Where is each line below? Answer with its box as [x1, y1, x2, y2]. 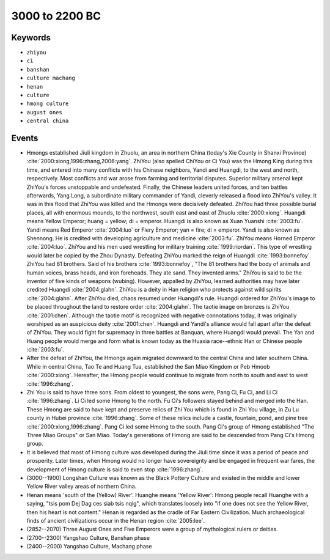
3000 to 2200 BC [11, 9, 101, 23]
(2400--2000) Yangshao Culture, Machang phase [26, 543, 152, 550]
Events [11, 133, 38, 143]
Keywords [11, 32, 51, 43]
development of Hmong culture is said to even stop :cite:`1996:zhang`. [26, 465, 204, 473]
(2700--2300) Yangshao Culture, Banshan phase [26, 534, 150, 541]
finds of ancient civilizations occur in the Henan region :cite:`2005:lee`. [26, 517, 205, 524]
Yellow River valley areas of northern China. [26, 483, 137, 490]
